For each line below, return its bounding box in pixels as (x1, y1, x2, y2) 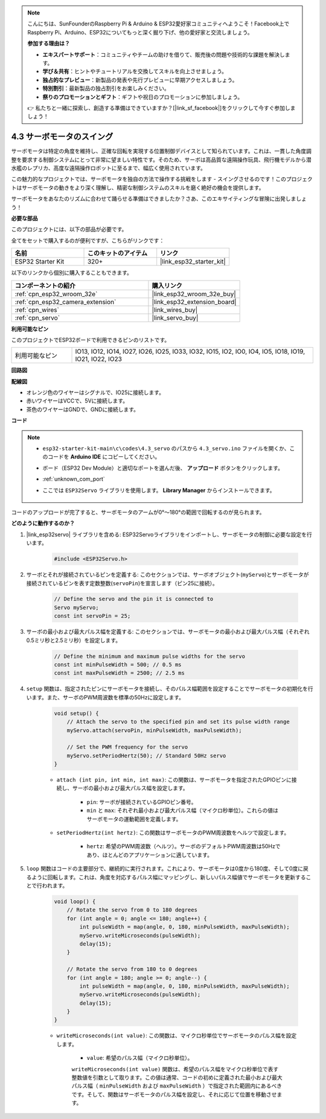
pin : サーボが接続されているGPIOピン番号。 (86, 798, 197, 805)
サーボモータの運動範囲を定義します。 (86, 815, 182, 822)
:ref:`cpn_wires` (14, 305, 60, 314)
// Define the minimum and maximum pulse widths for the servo (54, 653, 246, 660)
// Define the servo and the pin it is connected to (54, 595, 214, 603)
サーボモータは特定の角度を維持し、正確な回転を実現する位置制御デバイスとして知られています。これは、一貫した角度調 (11, 148, 312, 155)
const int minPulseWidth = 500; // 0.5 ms (54, 661, 182, 668)
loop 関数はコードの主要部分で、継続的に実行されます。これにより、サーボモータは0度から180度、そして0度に (26, 865, 304, 872)
